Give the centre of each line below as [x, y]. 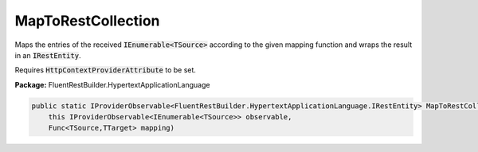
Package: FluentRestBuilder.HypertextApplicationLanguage [112, 84]
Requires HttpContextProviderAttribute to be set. [106, 70]
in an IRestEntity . [48, 55]
